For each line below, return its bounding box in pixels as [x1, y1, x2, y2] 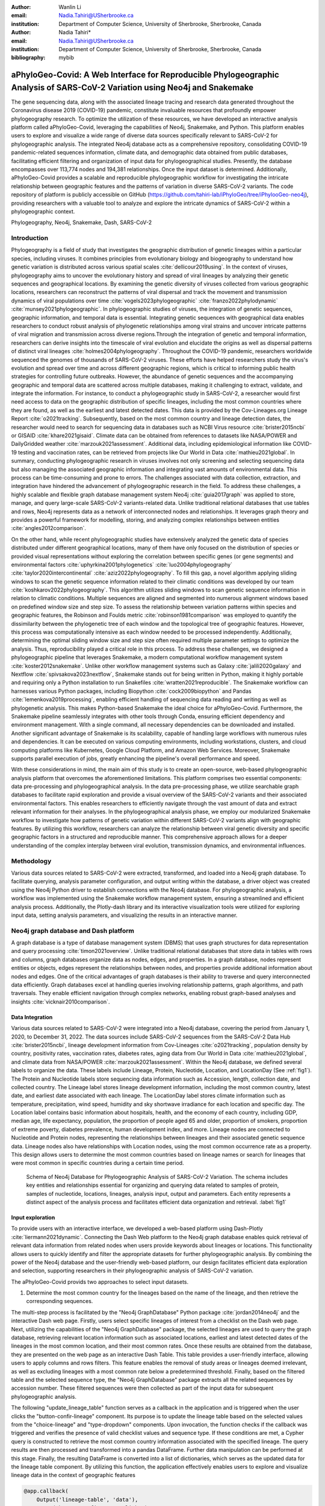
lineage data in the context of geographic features [11, 1472, 135, 1479]
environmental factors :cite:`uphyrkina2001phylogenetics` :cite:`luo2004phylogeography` [11, 561, 233, 568]
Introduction [11, 234, 48, 242]
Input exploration [11, 1214, 55, 1221]
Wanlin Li [58, 4, 81, 10]
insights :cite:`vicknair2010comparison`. [11, 998, 110, 1005]
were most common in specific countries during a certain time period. [11, 1160, 184, 1167]
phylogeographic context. [11, 208, 75, 215]
